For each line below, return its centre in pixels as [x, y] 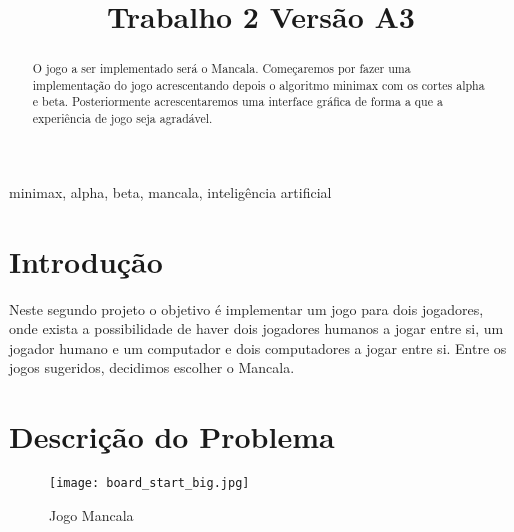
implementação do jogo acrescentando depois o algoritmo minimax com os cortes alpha [258, 84]
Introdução [86, 260]
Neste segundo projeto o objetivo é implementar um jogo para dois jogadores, [246, 308]
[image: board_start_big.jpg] [149, 483]
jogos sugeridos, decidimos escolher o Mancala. [152, 367]
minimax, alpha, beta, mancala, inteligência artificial [170, 191]
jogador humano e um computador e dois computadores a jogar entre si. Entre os [258, 347]
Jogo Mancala [91, 514]
